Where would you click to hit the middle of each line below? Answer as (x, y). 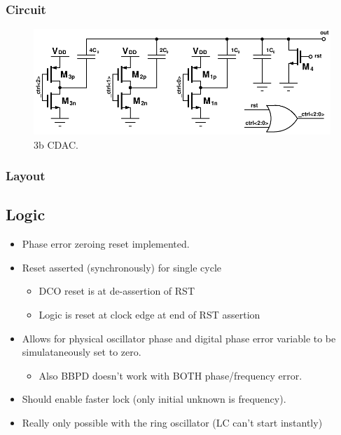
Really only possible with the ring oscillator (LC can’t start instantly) (172, 422)
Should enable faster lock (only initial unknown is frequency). (154, 399)
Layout (26, 176)
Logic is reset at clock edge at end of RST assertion (149, 314)
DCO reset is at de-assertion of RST (117, 291)
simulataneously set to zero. (82, 352)
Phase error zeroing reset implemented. (106, 244)
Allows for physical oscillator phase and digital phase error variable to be (179, 338)
